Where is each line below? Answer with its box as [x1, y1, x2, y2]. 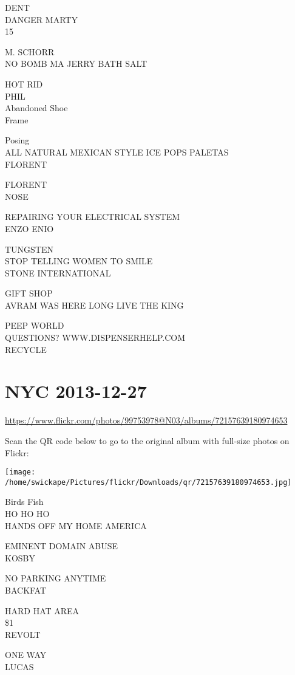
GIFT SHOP [5, 287, 53, 300]
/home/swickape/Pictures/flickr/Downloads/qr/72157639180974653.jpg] [5, 478, 292, 487]
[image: [5, 468, 36, 477]
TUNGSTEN [5, 242, 54, 255]
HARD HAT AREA [5, 604, 80, 617]
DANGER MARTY [5, 13, 78, 26]
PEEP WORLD [5, 319, 64, 332]
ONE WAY [5, 648, 47, 661]
